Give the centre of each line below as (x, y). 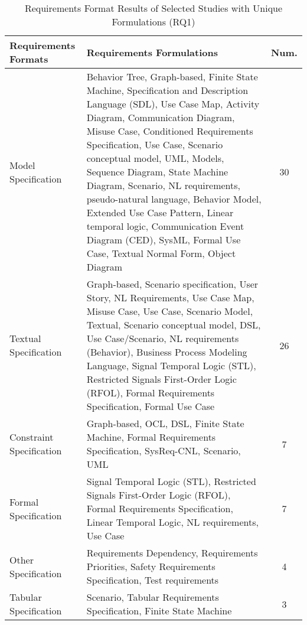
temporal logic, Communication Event (165, 226)
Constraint (32, 437)
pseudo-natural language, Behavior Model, (174, 199)
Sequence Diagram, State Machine (157, 172)
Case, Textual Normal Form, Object (161, 253)
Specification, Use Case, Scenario (155, 144)
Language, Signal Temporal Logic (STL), (171, 365)
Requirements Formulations (152, 52)
